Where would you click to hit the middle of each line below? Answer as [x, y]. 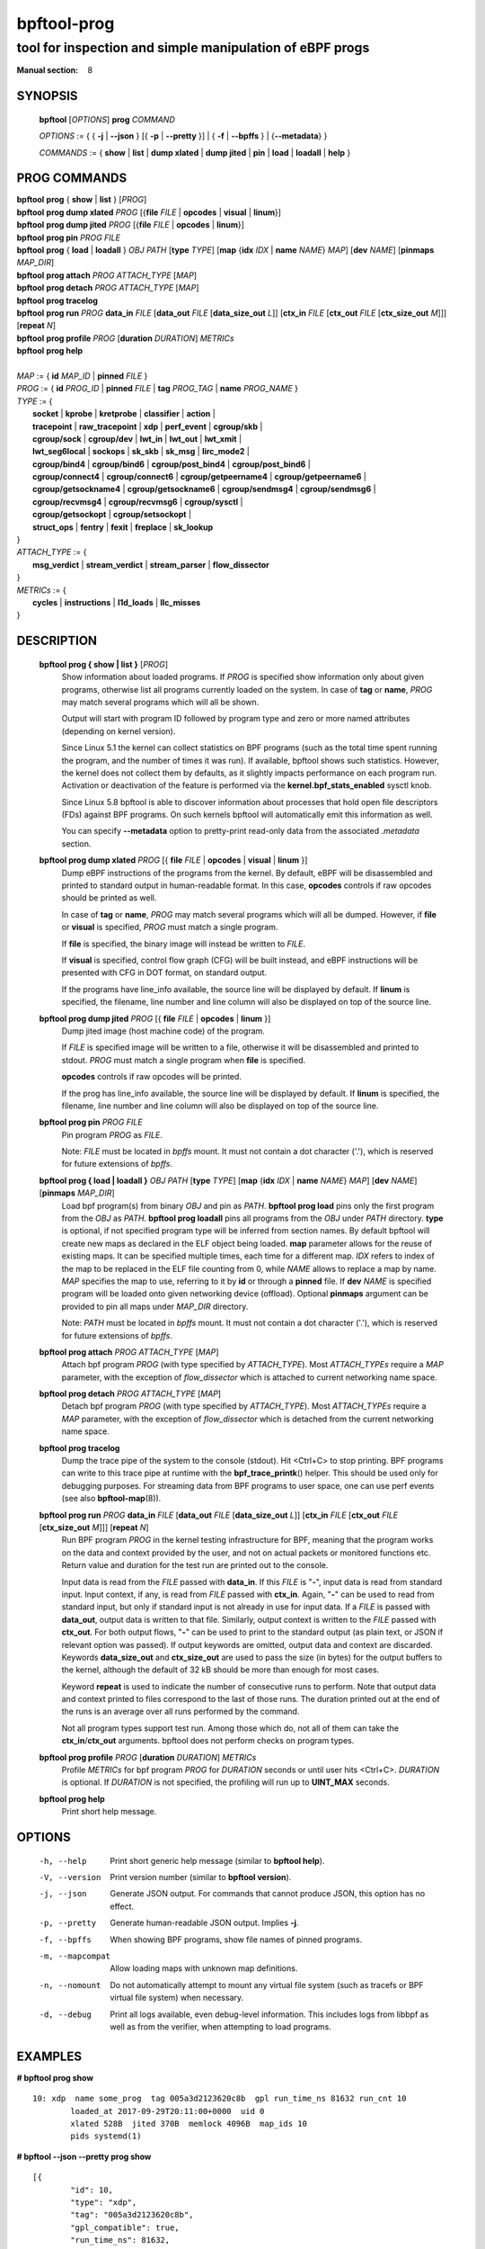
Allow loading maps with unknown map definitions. [204, 1968]
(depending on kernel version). [119, 731]
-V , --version [70, 1877]
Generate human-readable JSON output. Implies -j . [204, 1923]
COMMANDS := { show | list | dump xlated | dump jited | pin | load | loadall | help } [195, 152]
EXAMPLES [49, 2056]
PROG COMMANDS [72, 179]
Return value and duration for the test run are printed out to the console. [195, 1565]
